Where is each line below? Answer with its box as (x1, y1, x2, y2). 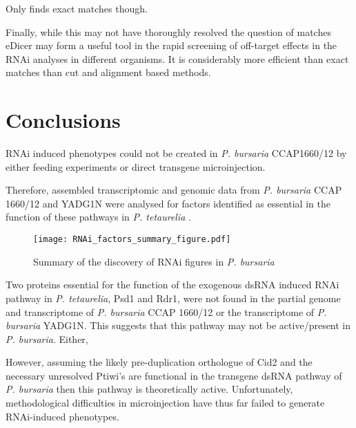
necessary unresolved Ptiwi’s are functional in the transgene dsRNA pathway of (6, 368, 342, 382)
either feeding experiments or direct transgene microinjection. (6, 159, 266, 174)
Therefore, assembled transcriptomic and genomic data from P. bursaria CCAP (6, 183, 342, 197)
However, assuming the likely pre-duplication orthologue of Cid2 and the (6, 355, 313, 369)
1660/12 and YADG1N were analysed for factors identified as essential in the (6, 196, 330, 210)
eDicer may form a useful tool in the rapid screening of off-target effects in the (6, 38, 337, 53)
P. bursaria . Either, (6, 331, 88, 346)
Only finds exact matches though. (6, 1, 148, 15)
